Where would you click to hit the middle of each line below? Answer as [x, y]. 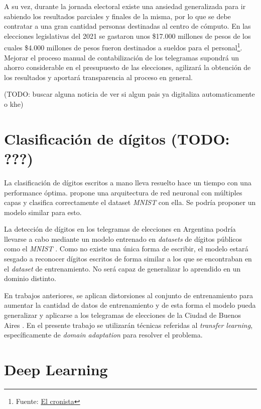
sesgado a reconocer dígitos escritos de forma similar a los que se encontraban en [128, 259]
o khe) [14, 104]
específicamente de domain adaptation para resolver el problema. [103, 335]
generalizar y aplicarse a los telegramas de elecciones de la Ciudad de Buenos [122, 315]
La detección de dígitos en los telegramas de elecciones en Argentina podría [120, 229]
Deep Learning [56, 369]
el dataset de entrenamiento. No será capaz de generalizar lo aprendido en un [122, 268]
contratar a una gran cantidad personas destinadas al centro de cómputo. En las [127, 26]
